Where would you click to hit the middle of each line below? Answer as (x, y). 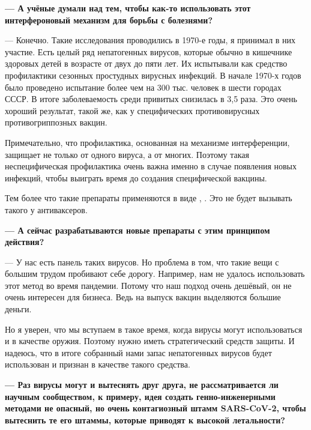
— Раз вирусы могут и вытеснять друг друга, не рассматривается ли (142, 385)
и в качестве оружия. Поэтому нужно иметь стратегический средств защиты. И (150, 341)
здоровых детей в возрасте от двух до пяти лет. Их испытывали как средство (146, 63)
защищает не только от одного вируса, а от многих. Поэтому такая (127, 154)
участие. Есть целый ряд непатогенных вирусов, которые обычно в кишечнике (149, 51)
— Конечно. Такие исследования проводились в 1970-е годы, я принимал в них (150, 40)
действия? (25, 242)
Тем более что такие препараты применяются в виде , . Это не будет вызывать (149, 198)
